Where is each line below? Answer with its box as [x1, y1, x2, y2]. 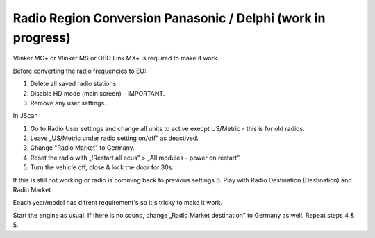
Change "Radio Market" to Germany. [30, 144, 135, 152]
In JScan [12, 112, 38, 120]
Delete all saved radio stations [30, 80, 117, 88]
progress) [12, 30, 71, 45]
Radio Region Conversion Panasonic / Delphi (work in [12, 10, 326, 26]
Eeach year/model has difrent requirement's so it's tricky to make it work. [12, 198, 223, 207]
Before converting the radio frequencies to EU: [12, 67, 147, 75]
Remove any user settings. [30, 99, 107, 107]
